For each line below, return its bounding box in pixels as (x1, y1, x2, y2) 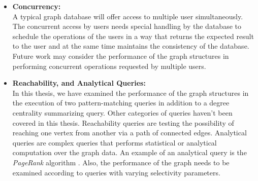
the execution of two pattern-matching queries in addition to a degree (12, 97, 230, 108)
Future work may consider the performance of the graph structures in (12, 50, 229, 61)
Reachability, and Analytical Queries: (12, 78, 146, 88)
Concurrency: (12, 1, 61, 11)
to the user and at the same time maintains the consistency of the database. (12, 41, 249, 51)
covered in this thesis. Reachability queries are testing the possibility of (12, 117, 234, 128)
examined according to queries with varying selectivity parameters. (12, 167, 220, 177)
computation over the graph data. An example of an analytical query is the (12, 147, 247, 158)
